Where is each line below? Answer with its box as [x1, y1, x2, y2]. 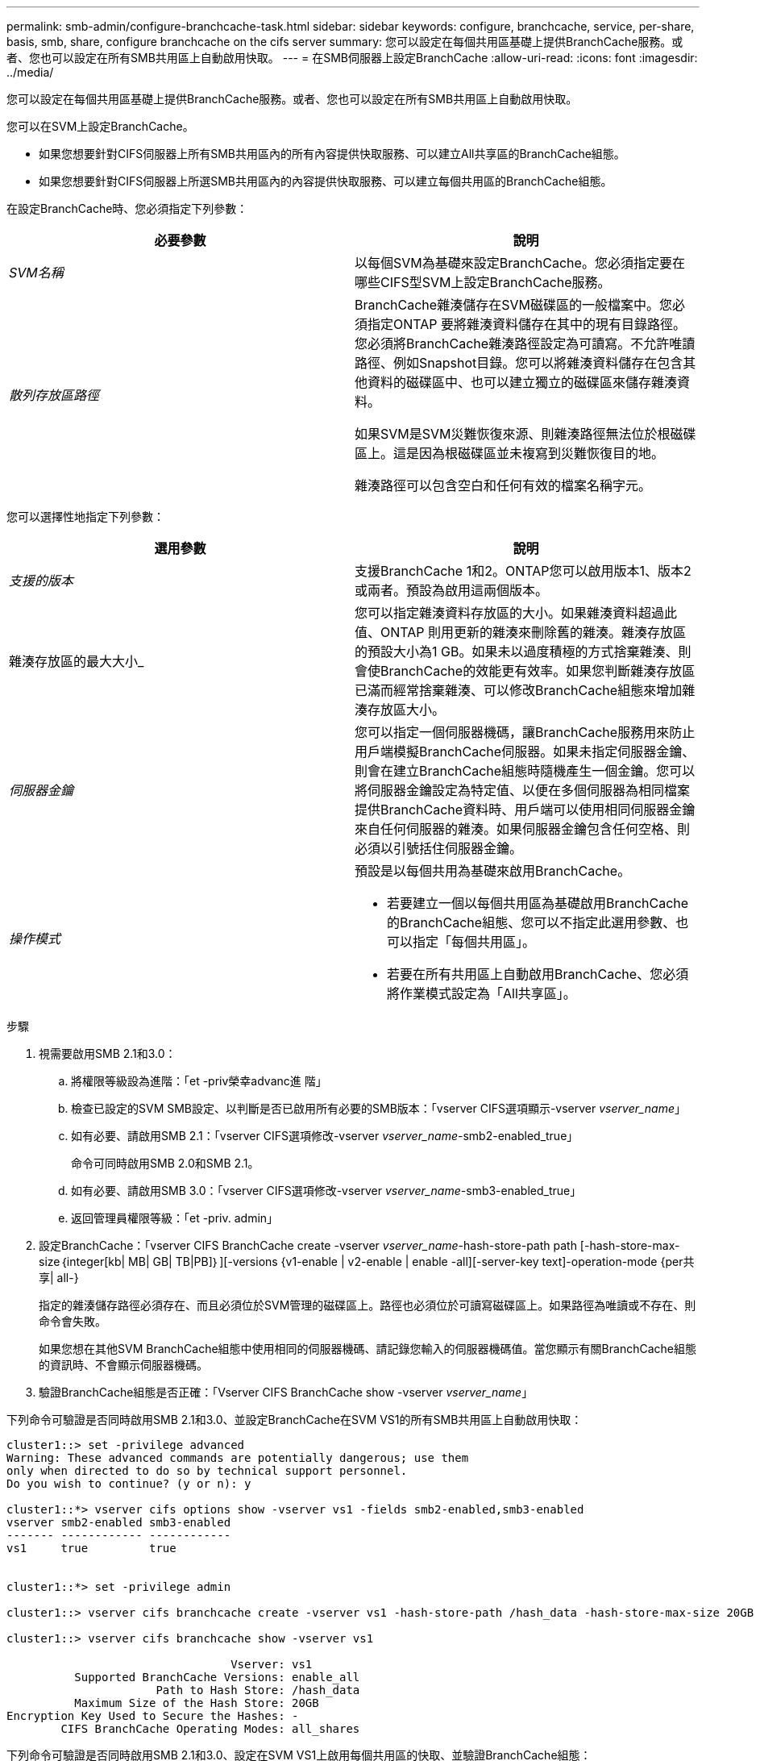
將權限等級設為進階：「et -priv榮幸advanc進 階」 [71, 1074, 327, 1088]
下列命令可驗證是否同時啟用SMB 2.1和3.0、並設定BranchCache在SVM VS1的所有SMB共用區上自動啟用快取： [6, 1413, 583, 1426]
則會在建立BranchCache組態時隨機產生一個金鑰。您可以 [355, 763, 696, 779]
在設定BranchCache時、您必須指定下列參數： [6, 202, 248, 215]
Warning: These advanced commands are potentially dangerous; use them [6, 1451, 469, 1464]
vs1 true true [6, 1542, 177, 1555]
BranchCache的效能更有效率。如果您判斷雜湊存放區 [380, 663, 696, 679]
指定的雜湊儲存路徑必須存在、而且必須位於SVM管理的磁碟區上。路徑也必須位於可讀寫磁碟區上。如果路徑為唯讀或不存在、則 [39, 1298, 696, 1312]
